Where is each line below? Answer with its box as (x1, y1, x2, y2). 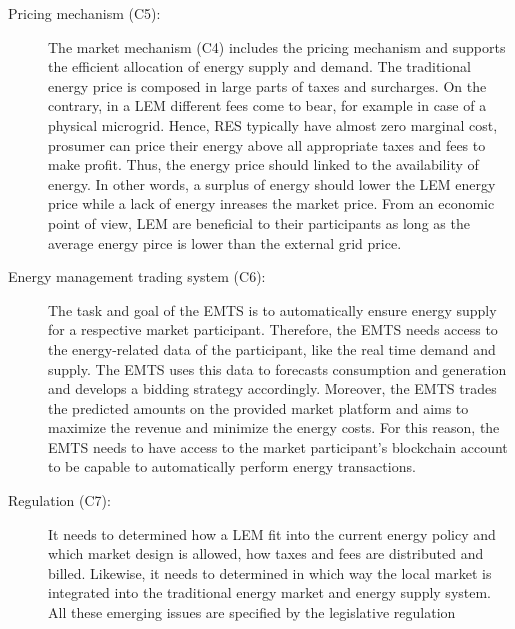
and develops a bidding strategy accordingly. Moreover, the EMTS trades (48, 378, 497, 399)
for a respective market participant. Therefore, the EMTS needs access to (48, 319, 498, 340)
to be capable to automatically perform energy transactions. (48, 456, 416, 477)
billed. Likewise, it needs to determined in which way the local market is (48, 562, 492, 583)
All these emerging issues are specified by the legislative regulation (48, 602, 456, 623)
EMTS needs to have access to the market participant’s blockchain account (48, 436, 508, 457)
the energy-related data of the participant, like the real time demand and (48, 338, 496, 359)
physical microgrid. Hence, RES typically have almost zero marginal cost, (48, 114, 498, 135)
